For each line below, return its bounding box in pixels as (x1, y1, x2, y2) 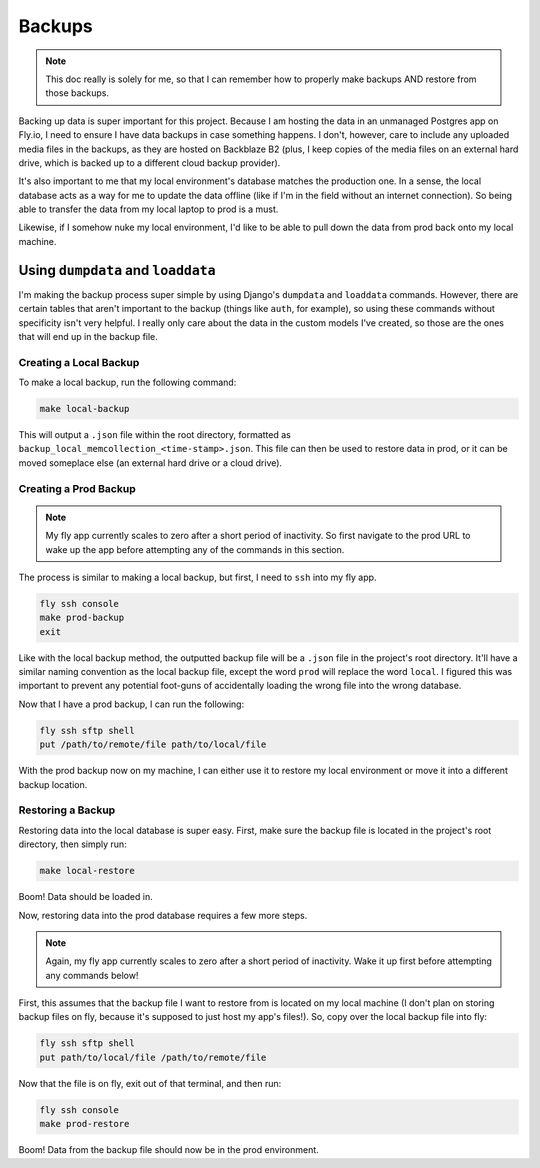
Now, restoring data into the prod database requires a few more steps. (18, 909, 308, 921)
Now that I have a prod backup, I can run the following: (18, 698, 245, 710)
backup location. (18, 778, 88, 790)
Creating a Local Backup (18, 355, 140, 369)
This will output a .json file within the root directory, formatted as (18, 429, 292, 441)
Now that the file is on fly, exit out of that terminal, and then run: (18, 1077, 282, 1089)
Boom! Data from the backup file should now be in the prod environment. (18, 1144, 319, 1156)
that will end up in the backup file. (18, 330, 159, 342)
